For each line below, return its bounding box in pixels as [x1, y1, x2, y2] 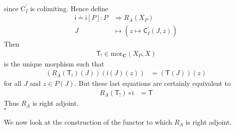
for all [4, 78, 22, 88]
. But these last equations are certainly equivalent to [74, 78, 231, 88]
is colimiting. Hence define [30, 3, 108, 13]
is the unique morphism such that [4, 58, 104, 68]
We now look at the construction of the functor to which [4, 116, 172, 127]
